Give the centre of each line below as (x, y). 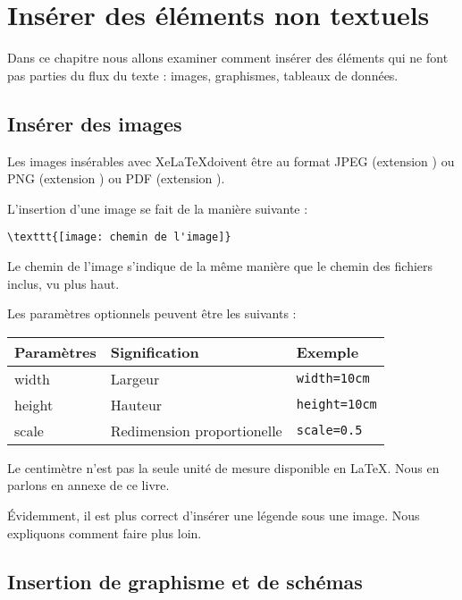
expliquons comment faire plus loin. (105, 532)
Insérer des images (95, 123)
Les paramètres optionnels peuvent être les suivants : (152, 313)
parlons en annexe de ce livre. (88, 485)
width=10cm (333, 379)
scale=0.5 (329, 431)
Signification (155, 351)
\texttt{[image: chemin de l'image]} (119, 237)
